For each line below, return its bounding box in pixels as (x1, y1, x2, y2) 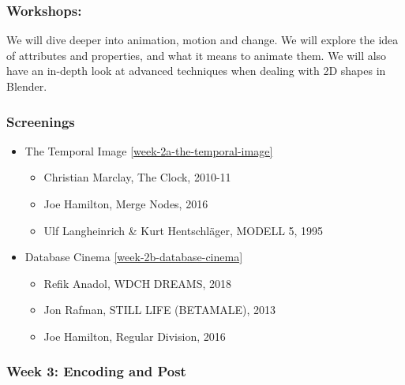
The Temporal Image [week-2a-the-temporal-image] (24, 142, 273, 159)
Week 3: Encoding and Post (6, 361, 186, 381)
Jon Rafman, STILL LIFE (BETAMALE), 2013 (43, 301, 276, 318)
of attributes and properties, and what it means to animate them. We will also (6, 47, 387, 63)
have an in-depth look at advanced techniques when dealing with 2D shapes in (6, 62, 386, 79)
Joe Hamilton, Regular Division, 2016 (43, 327, 226, 344)
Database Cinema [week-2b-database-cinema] (24, 249, 243, 265)
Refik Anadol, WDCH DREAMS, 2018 (43, 275, 232, 291)
